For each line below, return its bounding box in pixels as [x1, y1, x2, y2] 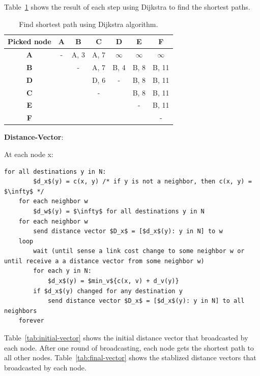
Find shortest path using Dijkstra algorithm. [19, 18, 158, 29]
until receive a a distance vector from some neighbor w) [4, 257, 205, 265]
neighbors [4, 307, 37, 315]
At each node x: [4, 148, 53, 159]
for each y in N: [33, 267, 92, 275]
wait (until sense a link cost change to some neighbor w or [33, 247, 245, 255]
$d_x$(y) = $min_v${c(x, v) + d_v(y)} [47, 277, 179, 285]
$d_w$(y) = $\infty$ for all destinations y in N [33, 207, 205, 215]
